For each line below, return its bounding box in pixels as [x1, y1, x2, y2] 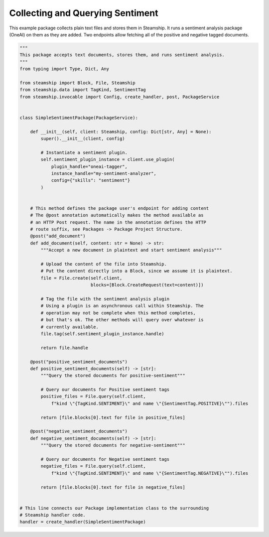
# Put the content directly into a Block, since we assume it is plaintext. [40, 268, 233, 274]
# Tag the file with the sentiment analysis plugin [40, 296, 170, 301]
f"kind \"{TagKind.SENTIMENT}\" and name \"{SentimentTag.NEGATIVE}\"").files [51, 470, 249, 476]
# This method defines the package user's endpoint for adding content [30, 205, 209, 211]
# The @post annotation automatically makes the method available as [30, 212, 204, 218]
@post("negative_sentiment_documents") [30, 428, 128, 434]
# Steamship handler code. [19, 512, 86, 518]
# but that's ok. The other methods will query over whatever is [40, 317, 204, 323]
